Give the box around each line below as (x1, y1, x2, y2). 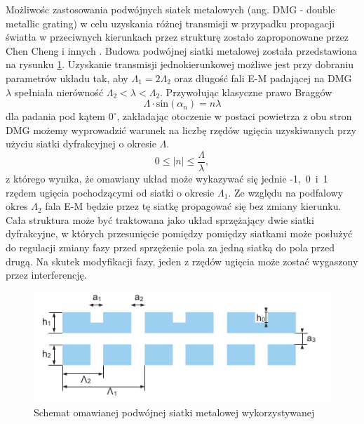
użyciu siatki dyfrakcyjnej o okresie (6, 136, 156, 151)
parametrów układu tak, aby (6, 70, 128, 85)
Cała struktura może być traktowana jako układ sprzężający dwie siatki (6, 212, 314, 227)
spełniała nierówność (14, 84, 104, 99)
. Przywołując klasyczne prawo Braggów (160, 84, 332, 99)
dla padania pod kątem (6, 109, 105, 124)
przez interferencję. (6, 267, 87, 282)
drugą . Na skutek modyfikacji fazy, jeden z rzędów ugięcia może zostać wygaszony (6, 253, 358, 268)
